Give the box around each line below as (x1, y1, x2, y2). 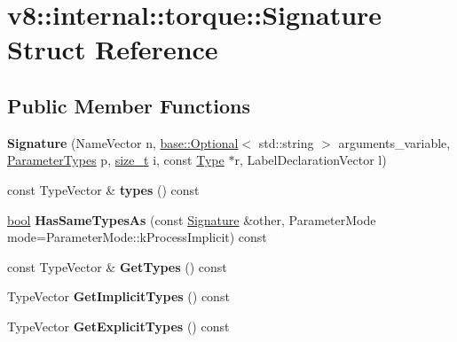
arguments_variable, (338, 133, 451, 152)
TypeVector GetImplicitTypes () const (7, 287, 230, 306)
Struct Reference (7, 31, 218, 67)
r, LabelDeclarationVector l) (234, 151, 387, 169)
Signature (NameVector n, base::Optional (7, 133, 239, 152)
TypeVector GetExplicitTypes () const (7, 316, 230, 335)
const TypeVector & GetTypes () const (7, 257, 227, 276)
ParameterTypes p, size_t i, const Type (7, 151, 225, 169)
